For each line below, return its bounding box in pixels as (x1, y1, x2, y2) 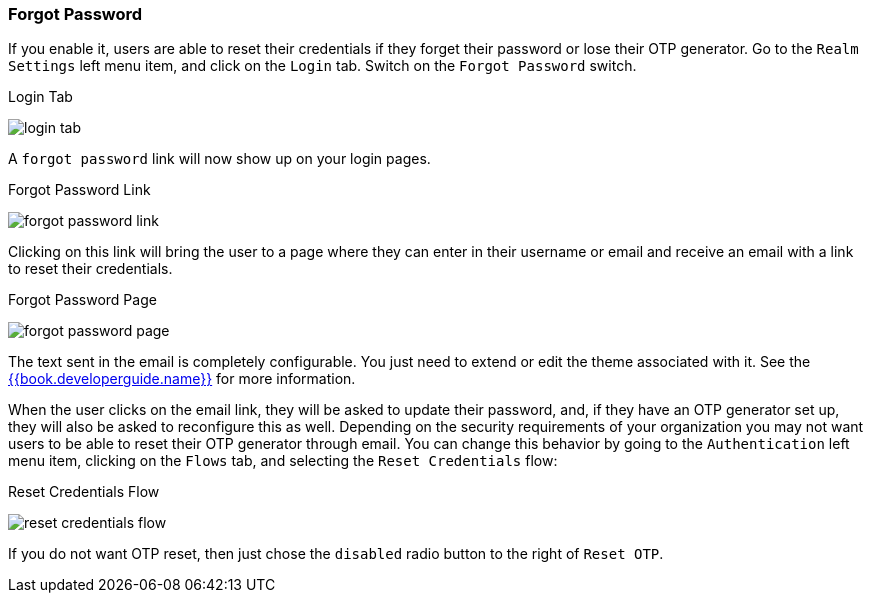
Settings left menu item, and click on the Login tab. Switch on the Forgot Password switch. (8, 57, 637, 75)
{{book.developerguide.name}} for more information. (8, 370, 356, 388)
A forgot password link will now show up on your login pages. (8, 150, 431, 168)
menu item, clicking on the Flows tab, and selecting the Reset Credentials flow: (8, 452, 558, 470)
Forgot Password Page (8, 291, 157, 309)
